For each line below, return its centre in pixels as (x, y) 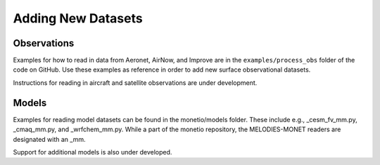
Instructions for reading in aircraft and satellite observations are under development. (135, 82)
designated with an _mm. (49, 139)
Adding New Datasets (78, 18)
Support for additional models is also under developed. (93, 152)
